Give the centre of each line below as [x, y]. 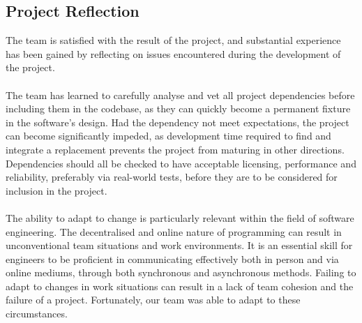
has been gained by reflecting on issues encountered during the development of [173, 53]
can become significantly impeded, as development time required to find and [168, 136]
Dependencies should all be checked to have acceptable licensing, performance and [181, 163]
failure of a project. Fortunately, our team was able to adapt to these [153, 300]
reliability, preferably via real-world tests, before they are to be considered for [172, 177]
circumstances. [37, 314]
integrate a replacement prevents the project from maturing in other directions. [175, 149]
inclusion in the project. [56, 190]
